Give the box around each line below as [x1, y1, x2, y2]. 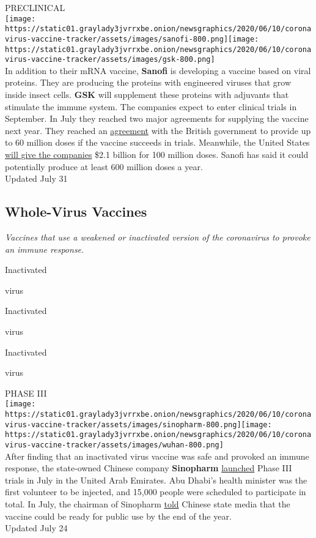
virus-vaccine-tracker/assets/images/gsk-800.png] [5, 55, 215, 64]
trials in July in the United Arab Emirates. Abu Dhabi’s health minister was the [5, 473, 307, 486]
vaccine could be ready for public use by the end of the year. [5, 509, 232, 522]
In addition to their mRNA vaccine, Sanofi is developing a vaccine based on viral [5, 64, 311, 77]
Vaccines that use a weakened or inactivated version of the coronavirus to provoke [5, 231, 310, 244]
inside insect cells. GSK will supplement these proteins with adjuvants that [5, 88, 289, 101]
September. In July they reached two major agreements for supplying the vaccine [5, 112, 309, 125]
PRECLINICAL [5, 1, 65, 13]
